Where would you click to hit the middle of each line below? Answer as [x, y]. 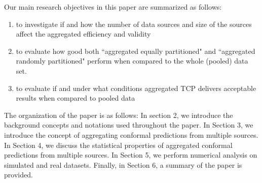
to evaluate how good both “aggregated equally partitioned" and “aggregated [136, 51]
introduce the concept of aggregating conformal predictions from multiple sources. [131, 134]
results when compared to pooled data [76, 98]
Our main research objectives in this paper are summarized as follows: [113, 7]
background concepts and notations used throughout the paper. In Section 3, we [129, 125]
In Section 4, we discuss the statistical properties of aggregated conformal [118, 145]
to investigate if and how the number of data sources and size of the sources [134, 24]
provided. [18, 175]
